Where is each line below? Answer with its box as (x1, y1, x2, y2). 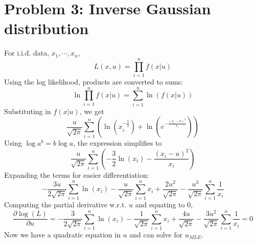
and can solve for (129, 229, 183, 239)
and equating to (135, 199, 185, 210)
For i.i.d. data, (4, 47, 50, 58)
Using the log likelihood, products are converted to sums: (4, 76, 183, 87)
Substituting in (4, 105, 51, 116)
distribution (4, 18, 89, 39)
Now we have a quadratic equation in (4, 229, 121, 239)
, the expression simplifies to (73, 138, 162, 148)
